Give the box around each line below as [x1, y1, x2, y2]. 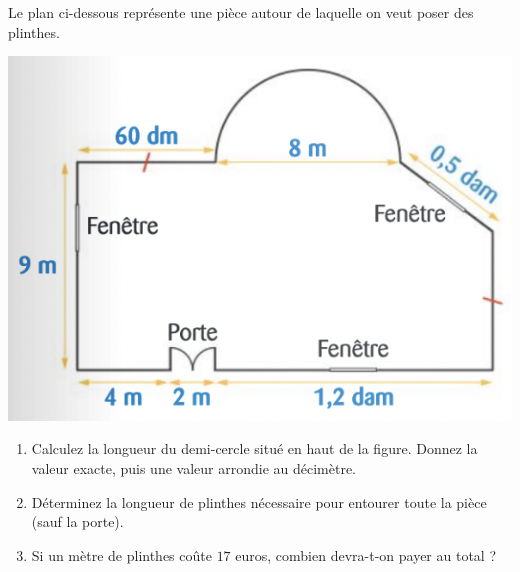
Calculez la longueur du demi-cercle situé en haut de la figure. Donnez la [31, 438, 478, 459]
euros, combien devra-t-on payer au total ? [235, 544, 497, 565]
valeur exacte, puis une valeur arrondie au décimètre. [31, 458, 357, 479]
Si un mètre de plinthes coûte [31, 544, 212, 565]
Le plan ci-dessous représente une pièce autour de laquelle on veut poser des [8, 2, 474, 22]
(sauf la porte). [31, 511, 124, 532]
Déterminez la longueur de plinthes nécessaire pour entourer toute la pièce [31, 491, 487, 512]
